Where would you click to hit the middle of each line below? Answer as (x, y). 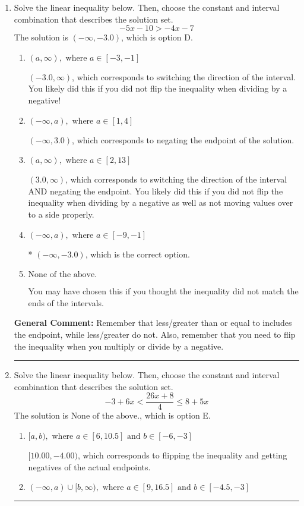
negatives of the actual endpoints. (89, 466)
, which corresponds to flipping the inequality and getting (182, 455)
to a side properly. (61, 214)
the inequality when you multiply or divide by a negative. (119, 346)
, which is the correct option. (138, 254)
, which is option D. (157, 37)
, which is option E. (175, 415)
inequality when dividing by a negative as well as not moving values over (161, 202)
